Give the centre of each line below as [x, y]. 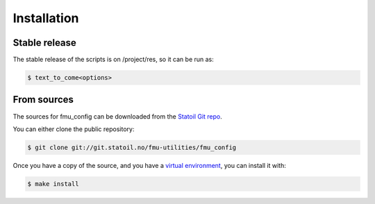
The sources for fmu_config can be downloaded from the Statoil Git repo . [117, 116]
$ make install [53, 184]
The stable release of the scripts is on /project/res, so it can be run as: [114, 60]
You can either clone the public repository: [74, 129]
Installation [46, 18]
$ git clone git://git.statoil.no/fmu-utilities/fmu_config [132, 147]
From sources [43, 100]
